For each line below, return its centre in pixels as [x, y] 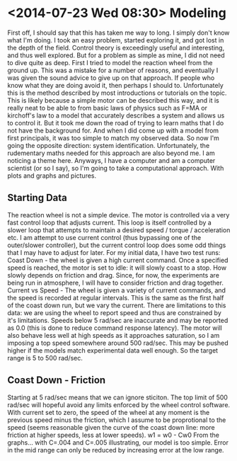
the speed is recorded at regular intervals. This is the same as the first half [116, 297]
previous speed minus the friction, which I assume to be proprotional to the [117, 420]
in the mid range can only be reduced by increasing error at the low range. [116, 450]
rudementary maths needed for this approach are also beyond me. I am [111, 153]
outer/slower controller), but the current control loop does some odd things [117, 245]
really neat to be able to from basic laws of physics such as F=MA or [107, 108]
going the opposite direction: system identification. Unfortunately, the [109, 145]
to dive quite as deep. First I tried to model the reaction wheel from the [110, 62]
